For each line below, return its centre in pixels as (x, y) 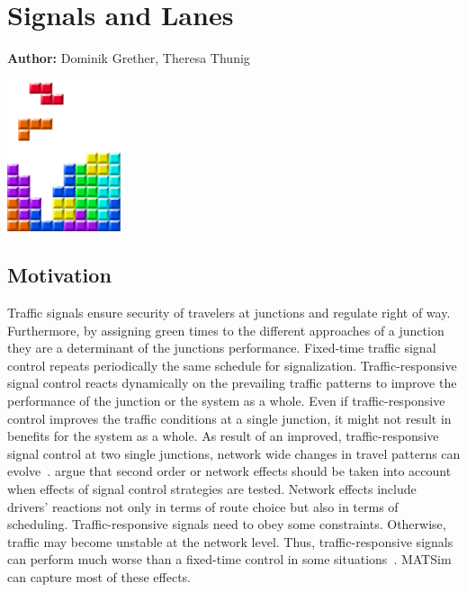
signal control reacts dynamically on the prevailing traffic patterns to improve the (232, 383)
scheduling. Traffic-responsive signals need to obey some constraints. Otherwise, (227, 524)
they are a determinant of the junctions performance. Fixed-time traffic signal (222, 348)
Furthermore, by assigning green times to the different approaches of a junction (226, 330)
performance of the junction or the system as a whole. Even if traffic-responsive (226, 401)
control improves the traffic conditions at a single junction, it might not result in (229, 418)
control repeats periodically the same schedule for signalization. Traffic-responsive (232, 365)
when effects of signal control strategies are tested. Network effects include (212, 489)
